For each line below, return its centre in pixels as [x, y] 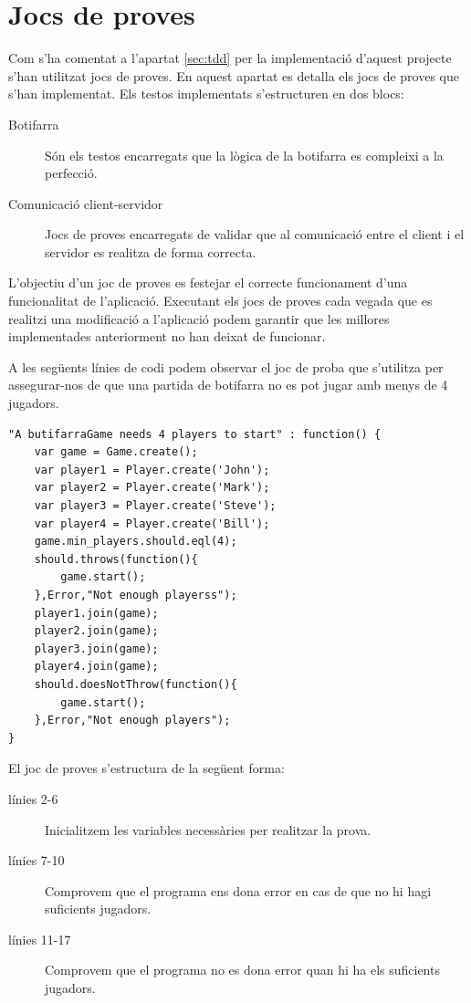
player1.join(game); [96, 613]
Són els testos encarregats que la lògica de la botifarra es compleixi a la [244, 155]
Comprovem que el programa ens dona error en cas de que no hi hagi [238, 890]
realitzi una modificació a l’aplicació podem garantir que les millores [199, 318]
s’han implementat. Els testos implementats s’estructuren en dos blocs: [206, 94]
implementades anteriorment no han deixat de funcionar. [167, 336]
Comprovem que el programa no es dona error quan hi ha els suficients [242, 970]
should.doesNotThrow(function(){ [136, 684]
